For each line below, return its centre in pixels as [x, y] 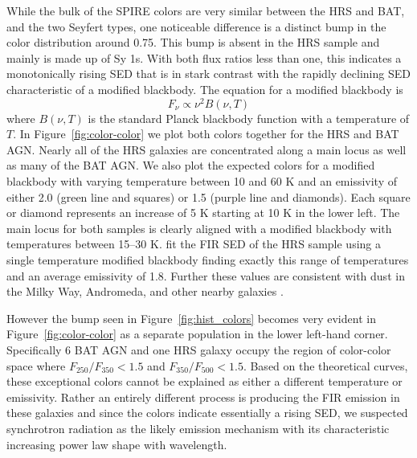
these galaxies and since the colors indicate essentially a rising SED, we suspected [207, 413]
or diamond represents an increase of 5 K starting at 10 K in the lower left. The [203, 213]
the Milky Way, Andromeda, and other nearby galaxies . [145, 291]
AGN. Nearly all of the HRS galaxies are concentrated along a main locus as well [206, 149]
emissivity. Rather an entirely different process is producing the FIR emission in [203, 397]
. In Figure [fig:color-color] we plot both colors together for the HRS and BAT [206, 134]
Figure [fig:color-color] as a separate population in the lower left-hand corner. [197, 334]
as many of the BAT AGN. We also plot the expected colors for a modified [191, 165]
